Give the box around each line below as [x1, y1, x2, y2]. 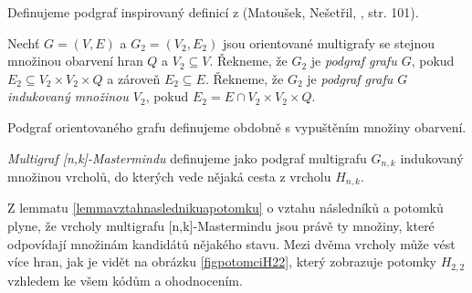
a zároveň [107, 68, 161, 88]
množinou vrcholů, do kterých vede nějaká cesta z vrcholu [7, 167, 331, 186]
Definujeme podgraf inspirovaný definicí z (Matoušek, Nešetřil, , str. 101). [7, 3, 419, 21]
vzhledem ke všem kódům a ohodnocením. [7, 270, 243, 289]
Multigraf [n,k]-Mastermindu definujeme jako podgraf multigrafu [7, 148, 367, 167]
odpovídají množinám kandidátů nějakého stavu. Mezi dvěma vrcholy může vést [7, 234, 456, 253]
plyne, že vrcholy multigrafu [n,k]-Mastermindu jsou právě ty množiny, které [7, 216, 435, 235]
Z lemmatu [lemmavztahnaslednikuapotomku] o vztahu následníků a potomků [7, 198, 444, 217]
